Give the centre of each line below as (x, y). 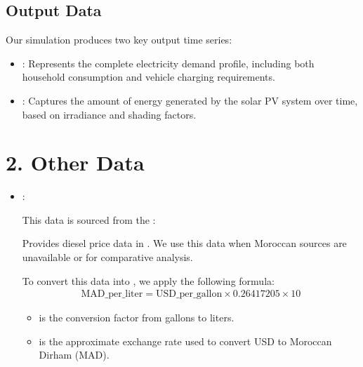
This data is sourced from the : (89, 219)
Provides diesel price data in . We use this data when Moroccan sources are (184, 243)
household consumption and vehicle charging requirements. (148, 77)
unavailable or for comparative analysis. (107, 257)
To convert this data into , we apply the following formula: (148, 280)
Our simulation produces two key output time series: (119, 40)
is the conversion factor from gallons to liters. (137, 318)
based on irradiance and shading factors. (109, 114)
